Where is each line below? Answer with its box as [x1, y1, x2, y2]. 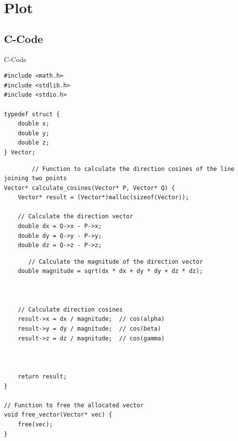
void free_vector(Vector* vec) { [4, 411, 112, 419]
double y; [18, 129, 50, 137]
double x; [18, 120, 50, 127]
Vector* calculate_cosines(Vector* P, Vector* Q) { [4, 184, 175, 191]
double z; [18, 139, 50, 147]
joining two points [4, 175, 67, 182]
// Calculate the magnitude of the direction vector [28, 258, 203, 265]
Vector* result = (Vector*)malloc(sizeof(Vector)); [18, 194, 189, 201]
